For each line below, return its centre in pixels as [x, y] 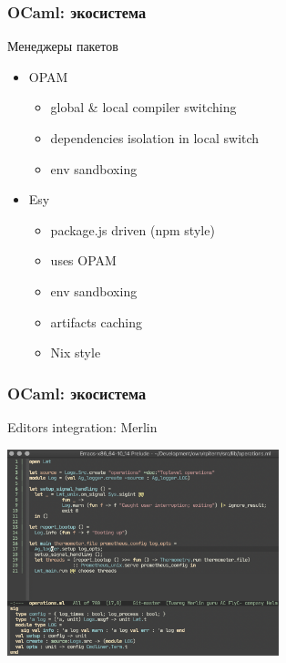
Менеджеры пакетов [63, 46]
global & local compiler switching [143, 107]
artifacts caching [97, 321]
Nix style [76, 352]
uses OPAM [83, 260]
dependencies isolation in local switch [155, 138]
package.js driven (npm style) [133, 229]
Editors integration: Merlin [82, 426]
